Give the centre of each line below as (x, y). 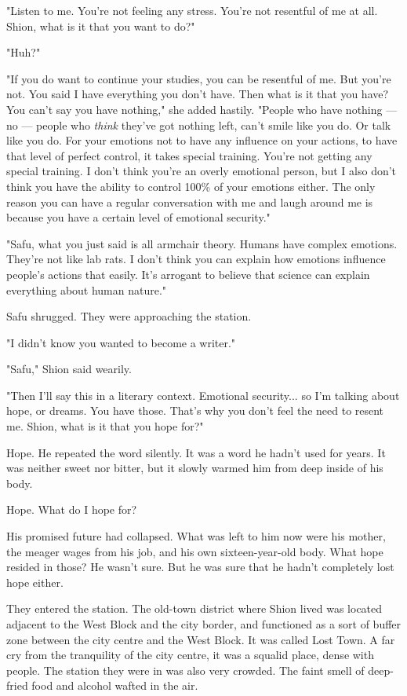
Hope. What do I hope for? (72, 509)
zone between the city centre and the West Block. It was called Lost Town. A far (201, 639)
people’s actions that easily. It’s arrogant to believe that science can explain (188, 274)
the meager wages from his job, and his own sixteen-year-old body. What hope (195, 551)
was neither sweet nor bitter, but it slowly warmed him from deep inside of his (195, 468)
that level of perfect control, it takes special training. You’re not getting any (189, 155)
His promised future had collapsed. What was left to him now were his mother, (196, 536)
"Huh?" (24, 52)
